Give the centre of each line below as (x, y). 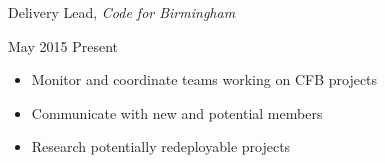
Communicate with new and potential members (177, 112)
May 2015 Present (63, 45)
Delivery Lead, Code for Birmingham (122, 12)
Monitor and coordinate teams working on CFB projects (204, 79)
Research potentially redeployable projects (161, 146)
